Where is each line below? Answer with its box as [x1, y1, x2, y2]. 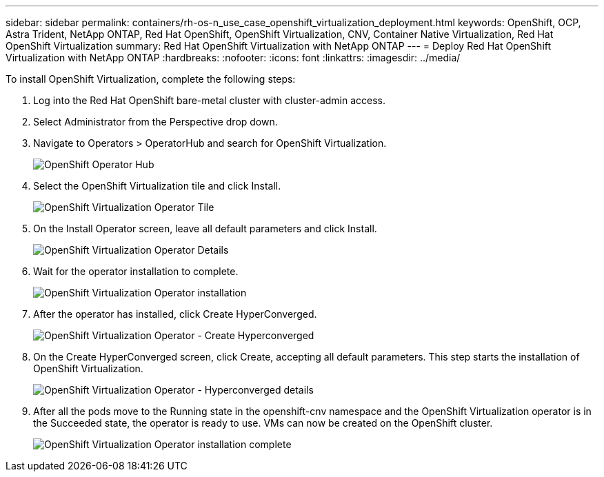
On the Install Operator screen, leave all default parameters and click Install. [33, 223, 377, 234]
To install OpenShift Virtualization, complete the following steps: [6, 73, 296, 85]
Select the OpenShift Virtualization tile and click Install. [33, 180, 281, 192]
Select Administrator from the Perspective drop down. [33, 116, 278, 128]
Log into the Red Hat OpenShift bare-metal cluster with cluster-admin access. [33, 94, 386, 106]
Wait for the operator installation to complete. [33, 265, 239, 277]
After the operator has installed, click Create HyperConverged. [33, 308, 317, 320]
